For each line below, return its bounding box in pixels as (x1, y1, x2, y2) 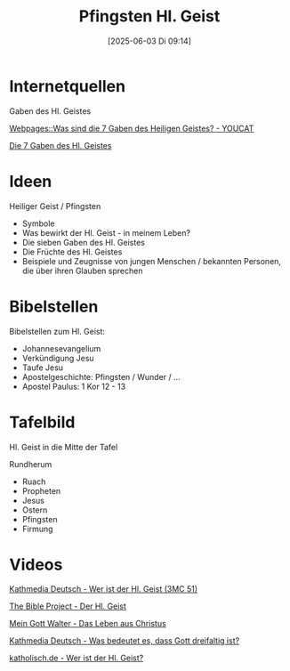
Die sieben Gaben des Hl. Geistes (21, 237, 145, 247)
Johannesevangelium (21, 343, 101, 353)
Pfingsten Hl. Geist (78, 6, 221, 27)
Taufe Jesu (21, 362, 64, 373)
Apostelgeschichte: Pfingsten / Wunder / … (21, 371, 181, 382)
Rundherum (9, 458, 52, 469)
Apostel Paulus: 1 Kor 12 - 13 (21, 381, 126, 392)
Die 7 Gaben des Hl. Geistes (9, 140, 112, 150)
